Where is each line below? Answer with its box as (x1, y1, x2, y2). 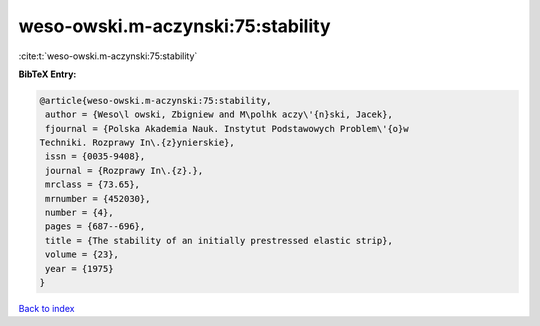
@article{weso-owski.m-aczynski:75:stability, (39, 95, 272, 106)
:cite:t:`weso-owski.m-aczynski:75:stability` (18, 50, 198, 62)
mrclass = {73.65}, (45, 179, 140, 190)
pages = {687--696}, (45, 221, 146, 232)
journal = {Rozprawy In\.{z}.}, (45, 165, 204, 176)
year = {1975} (45, 263, 114, 274)
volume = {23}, (45, 249, 120, 260)
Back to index (18, 302, 75, 314)
